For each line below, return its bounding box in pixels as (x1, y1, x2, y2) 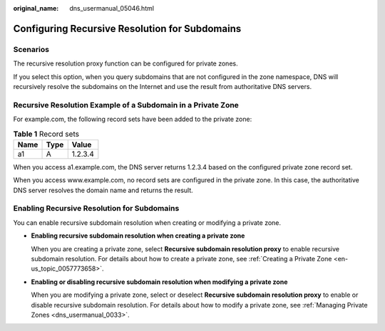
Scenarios (13, 44, 50, 54)
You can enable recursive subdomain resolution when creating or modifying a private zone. (13, 218, 282, 227)
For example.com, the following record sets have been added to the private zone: (13, 115, 252, 124)
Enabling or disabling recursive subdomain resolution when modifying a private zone (31, 278, 288, 286)
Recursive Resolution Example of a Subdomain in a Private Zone (13, 100, 239, 110)
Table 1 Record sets (13, 129, 80, 139)
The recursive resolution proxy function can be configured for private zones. (13, 59, 238, 68)
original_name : (13, 4, 59, 12)
